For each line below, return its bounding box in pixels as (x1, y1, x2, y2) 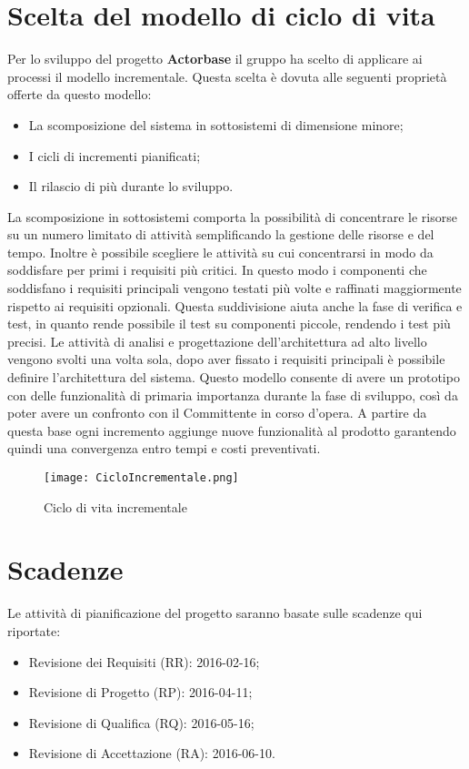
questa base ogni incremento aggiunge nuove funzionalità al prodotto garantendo (7, 420, 456, 440)
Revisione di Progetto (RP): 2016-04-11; (28, 683, 253, 702)
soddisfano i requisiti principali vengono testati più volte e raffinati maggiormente (7, 278, 462, 298)
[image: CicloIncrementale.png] (44, 471, 239, 484)
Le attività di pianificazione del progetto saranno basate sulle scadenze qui (7, 603, 423, 622)
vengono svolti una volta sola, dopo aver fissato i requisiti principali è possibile (7, 349, 445, 369)
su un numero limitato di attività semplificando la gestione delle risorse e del (7, 225, 434, 244)
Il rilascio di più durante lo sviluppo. (28, 177, 234, 196)
